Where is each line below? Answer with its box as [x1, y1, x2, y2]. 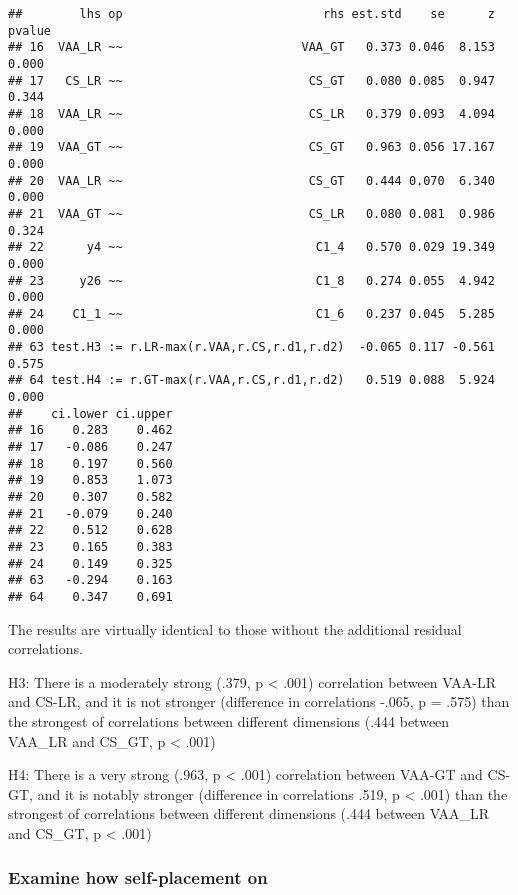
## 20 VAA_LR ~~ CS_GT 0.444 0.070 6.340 [8, 173, 495, 188]
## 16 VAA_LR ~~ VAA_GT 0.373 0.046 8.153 [8, 40, 495, 55]
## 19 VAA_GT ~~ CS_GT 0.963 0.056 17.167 [8, 140, 495, 155]
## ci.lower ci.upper [8, 406, 173, 421]
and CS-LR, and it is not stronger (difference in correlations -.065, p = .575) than [8, 691, 510, 712]
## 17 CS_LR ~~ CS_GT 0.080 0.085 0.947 [8, 73, 495, 88]
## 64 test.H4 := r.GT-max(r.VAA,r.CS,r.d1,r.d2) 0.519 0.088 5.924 [8, 373, 495, 388]
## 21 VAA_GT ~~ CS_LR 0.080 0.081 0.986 [8, 206, 495, 221]
